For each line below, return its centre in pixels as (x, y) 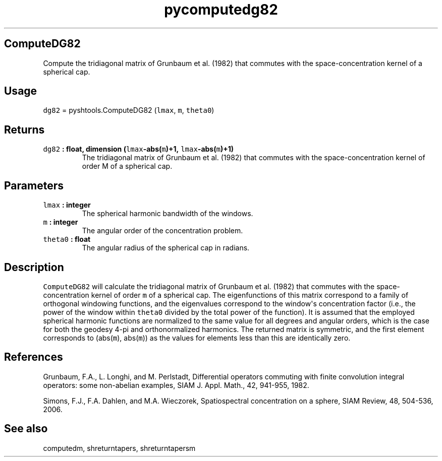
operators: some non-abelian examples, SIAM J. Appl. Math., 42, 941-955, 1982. (176, 385)
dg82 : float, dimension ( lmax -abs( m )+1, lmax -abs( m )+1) (139, 149)
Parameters (34, 185)
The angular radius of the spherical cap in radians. (166, 248)
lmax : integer (67, 205)
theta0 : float (67, 239)
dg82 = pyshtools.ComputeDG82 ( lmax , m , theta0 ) (129, 110)
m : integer (61, 222)
